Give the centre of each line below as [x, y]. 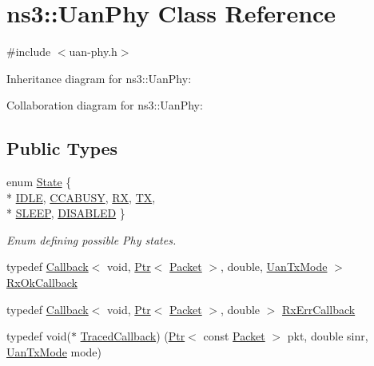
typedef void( [39, 336]
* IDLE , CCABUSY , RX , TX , [81, 197]
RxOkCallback [42, 282]
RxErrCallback [319, 309]
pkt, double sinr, [328, 336]
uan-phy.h [93, 52]
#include [29, 52]
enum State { [39, 182]
